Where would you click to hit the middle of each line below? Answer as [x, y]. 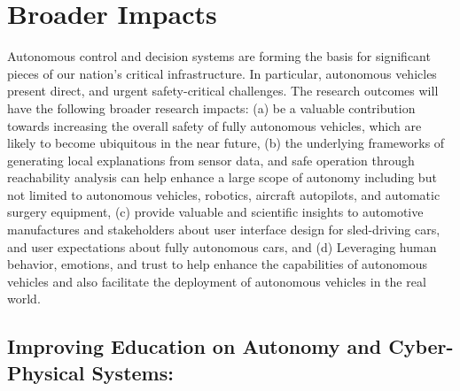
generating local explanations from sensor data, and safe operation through [211, 160]
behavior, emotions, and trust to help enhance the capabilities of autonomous [218, 264]
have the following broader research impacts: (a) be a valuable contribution [211, 107]
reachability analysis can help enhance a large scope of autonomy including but [222, 177]
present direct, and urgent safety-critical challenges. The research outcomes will [223, 91]
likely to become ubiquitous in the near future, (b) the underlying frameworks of [226, 143]
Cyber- [421, 346]
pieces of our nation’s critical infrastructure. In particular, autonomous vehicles [222, 73]
